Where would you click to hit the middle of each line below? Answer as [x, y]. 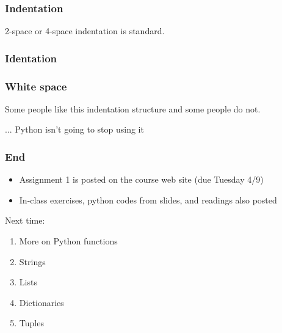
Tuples [31, 323]
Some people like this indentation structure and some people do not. [133, 108]
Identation [31, 58]
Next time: [25, 220]
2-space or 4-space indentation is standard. [85, 31]
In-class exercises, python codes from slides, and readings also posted [148, 199]
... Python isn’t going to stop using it [74, 129]
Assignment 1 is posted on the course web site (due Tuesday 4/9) [141, 179]
